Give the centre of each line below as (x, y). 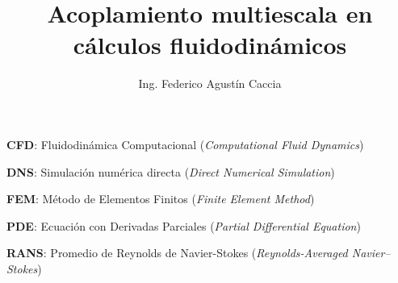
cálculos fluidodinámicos (210, 45)
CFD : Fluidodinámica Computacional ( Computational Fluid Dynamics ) (185, 144)
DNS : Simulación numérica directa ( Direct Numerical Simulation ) (171, 171)
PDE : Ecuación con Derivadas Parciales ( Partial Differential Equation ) (184, 225)
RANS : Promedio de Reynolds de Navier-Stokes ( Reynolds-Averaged (177, 253)
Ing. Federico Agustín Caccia (210, 83)
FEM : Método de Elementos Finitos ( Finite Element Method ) (161, 199)
